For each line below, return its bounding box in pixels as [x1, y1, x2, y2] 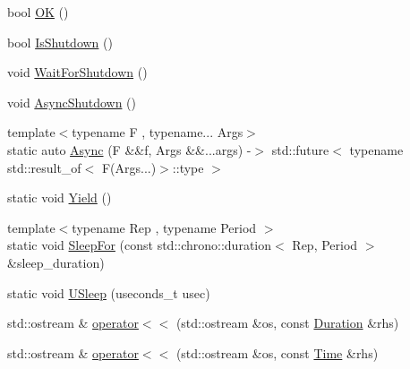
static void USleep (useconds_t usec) [7, 283, 210, 302]
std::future [271, 140, 329, 159]
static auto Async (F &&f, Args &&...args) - [7, 140, 252, 159]
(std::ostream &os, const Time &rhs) [175, 343, 379, 362]
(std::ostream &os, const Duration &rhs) [175, 313, 399, 332]
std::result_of [7, 158, 81, 176]
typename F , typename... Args [72, 123, 243, 142]
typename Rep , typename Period [72, 218, 257, 236]
